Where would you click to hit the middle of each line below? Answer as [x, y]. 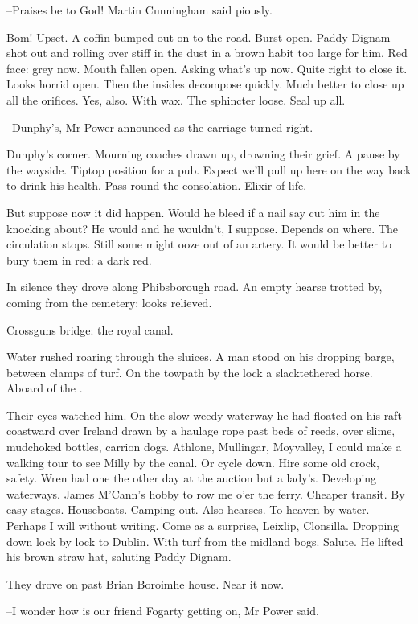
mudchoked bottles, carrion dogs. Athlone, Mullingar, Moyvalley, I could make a [204, 447]
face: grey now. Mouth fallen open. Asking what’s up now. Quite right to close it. [207, 68]
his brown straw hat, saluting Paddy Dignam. [119, 557]
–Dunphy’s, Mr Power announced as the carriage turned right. [160, 127]
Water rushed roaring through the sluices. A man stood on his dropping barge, [201, 357]
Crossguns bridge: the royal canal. [90, 329]
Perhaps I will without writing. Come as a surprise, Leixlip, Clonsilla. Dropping [203, 525]
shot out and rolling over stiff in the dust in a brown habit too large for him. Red [207, 53]
